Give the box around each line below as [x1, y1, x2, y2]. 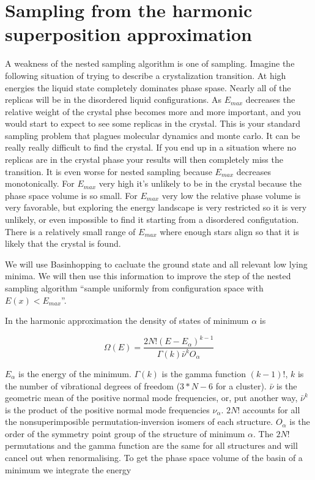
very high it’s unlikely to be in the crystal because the [98, 177, 302, 190]
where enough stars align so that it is [160, 225, 299, 238]
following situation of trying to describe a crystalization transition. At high [5, 69, 286, 81]
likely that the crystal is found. [5, 237, 121, 250]
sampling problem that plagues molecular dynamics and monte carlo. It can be [5, 129, 300, 141]
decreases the [245, 93, 295, 106]
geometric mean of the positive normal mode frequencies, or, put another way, [5, 391, 298, 404]
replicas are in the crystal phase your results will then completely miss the [5, 153, 283, 166]
